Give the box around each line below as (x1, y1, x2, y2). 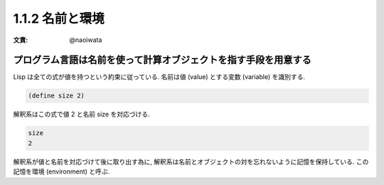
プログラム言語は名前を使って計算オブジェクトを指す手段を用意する (13, 54, 312, 66)
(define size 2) (28, 92, 85, 100)
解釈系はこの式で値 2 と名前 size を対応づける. (13, 110, 150, 119)
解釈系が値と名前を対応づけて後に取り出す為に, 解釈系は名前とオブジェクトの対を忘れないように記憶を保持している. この (13, 157, 369, 166)
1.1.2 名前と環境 (13, 11, 105, 26)
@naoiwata (69, 36, 102, 44)
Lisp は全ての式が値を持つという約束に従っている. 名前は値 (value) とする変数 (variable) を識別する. (13, 73, 306, 81)
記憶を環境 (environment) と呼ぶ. (13, 167, 110, 176)
